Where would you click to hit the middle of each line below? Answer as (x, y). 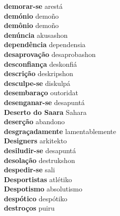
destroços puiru (30, 208)
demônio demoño (31, 25)
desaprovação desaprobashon (50, 54)
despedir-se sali (30, 170)
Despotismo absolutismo (43, 189)
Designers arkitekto (35, 141)
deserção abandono (34, 121)
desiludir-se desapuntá (40, 150)
